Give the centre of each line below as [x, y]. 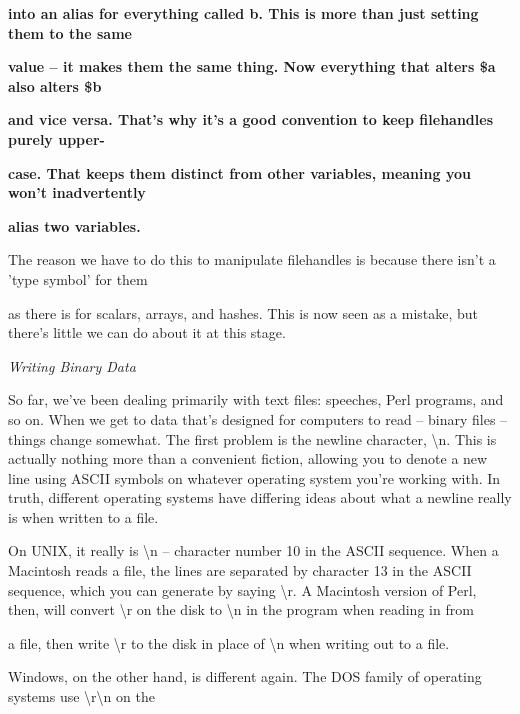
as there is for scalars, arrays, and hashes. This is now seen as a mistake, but [243, 312]
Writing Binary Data [72, 365]
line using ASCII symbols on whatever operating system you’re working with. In [254, 477]
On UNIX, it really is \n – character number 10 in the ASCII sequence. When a [253, 550]
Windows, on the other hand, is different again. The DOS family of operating [245, 676]
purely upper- [56, 138]
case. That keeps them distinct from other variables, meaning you [239, 172]
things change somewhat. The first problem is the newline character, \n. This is [252, 438]
